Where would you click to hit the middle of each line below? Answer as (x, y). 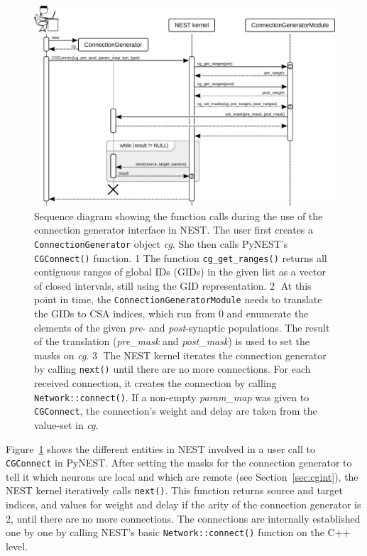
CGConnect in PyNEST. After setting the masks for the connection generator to (179, 463)
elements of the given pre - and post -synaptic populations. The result (182, 327)
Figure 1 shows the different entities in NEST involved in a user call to (160, 448)
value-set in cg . (66, 424)
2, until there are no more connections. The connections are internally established (183, 518)
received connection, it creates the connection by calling (155, 383)
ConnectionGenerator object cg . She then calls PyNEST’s (161, 243)
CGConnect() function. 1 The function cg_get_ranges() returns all (181, 257)
